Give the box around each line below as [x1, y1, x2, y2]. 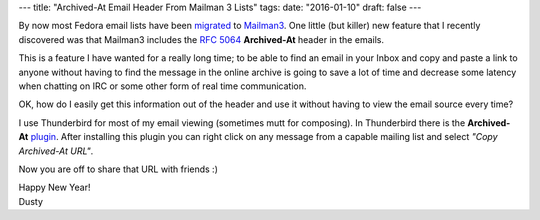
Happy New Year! [18, 181, 91, 194]
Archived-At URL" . [18, 145, 94, 157]
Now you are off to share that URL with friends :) [18, 163, 219, 175]
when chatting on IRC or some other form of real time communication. [18, 80, 307, 92]
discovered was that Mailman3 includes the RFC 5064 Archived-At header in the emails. [18, 33, 385, 45]
